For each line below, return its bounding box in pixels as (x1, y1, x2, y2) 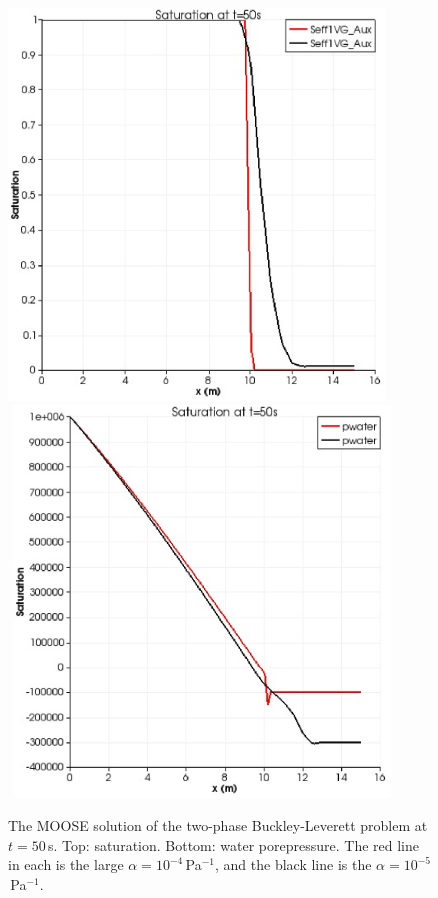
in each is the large (8, 854, 124, 875)
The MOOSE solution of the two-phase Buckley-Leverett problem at (8, 815, 428, 836)
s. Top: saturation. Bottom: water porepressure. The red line (48, 834, 420, 855)
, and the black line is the (215, 854, 372, 875)
